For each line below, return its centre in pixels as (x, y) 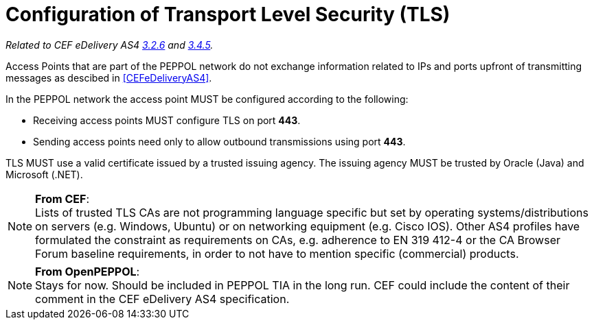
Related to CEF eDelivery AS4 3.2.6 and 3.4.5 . (110, 45)
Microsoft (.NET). (44, 174)
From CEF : (62, 198)
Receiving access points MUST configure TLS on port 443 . (167, 120)
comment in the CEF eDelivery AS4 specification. (162, 299)
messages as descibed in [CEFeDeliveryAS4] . (109, 77)
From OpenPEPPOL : (88, 271)
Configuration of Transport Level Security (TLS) (228, 14)
